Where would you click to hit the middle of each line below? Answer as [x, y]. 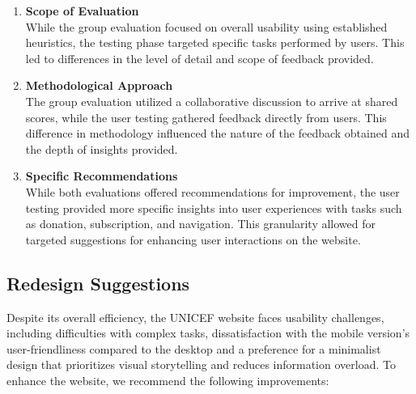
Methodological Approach [99, 85]
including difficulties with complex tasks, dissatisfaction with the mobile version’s [208, 333]
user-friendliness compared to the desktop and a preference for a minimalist [194, 348]
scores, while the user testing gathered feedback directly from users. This [206, 117]
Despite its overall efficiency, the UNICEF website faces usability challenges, [195, 317]
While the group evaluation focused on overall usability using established [206, 26]
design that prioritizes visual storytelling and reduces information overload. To [201, 364]
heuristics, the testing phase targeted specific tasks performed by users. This [215, 42]
